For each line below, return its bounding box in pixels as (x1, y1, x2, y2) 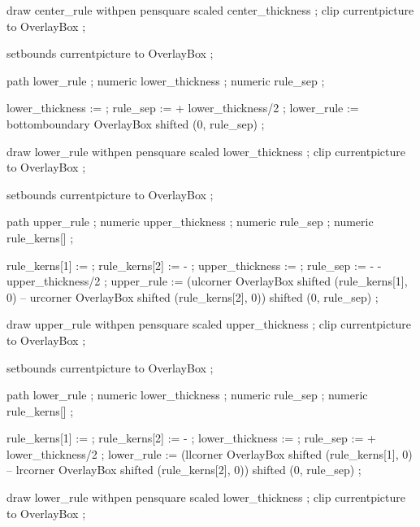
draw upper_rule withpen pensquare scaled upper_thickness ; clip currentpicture (6, 316, 412, 333)
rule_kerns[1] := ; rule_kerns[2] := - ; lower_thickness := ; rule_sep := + (6, 429, 376, 446)
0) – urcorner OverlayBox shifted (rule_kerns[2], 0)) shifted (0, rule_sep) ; (6, 288, 379, 305)
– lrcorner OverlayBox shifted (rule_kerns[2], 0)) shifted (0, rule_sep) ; (6, 461, 362, 478)
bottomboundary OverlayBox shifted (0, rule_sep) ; (6, 115, 265, 132)
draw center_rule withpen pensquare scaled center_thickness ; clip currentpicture (6, 2, 414, 18)
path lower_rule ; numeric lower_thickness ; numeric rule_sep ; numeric (6, 386, 368, 403)
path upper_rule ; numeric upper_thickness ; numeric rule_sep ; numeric (6, 213, 374, 230)
